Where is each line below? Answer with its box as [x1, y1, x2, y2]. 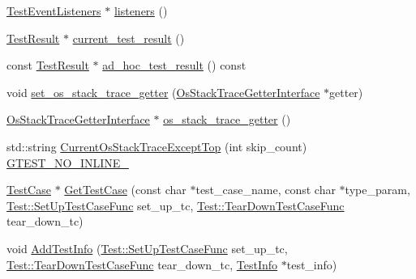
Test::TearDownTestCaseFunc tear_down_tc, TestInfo [6, 256, 278, 273]
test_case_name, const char [195, 181, 336, 198]
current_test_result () [72, 29, 185, 46]
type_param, [345, 181, 410, 198]
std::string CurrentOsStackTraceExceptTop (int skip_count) [6, 137, 307, 154]
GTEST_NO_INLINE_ [6, 154, 129, 171]
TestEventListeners [6, 2, 101, 19]
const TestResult [6, 57, 89, 74]
